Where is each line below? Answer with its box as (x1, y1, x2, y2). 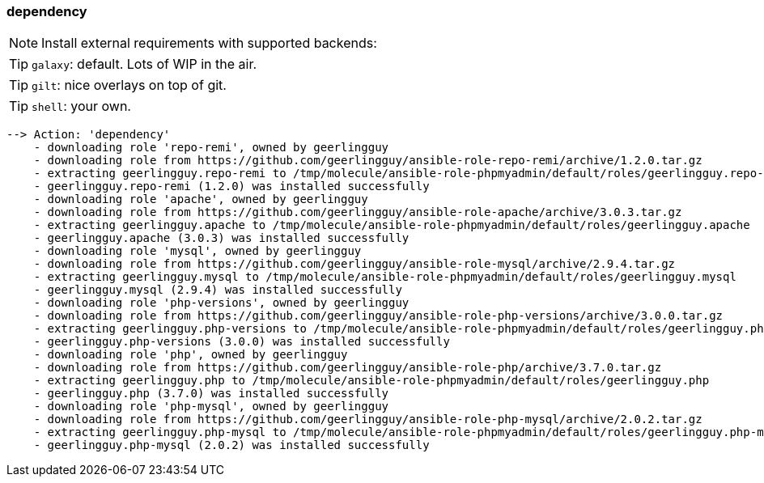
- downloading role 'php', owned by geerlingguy (33, 348, 348, 362)
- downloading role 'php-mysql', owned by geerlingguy (33, 400, 389, 413)
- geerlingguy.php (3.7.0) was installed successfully (33, 387, 389, 400)
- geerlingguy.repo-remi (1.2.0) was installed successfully (33, 180, 430, 193)
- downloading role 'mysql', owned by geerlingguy (33, 244, 362, 258)
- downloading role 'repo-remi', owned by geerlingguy (33, 141, 389, 155)
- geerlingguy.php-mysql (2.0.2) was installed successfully (33, 439, 430, 452)
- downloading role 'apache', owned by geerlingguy (33, 193, 368, 206)
